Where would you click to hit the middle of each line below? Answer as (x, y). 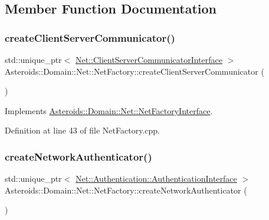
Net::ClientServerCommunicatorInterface (149, 59)
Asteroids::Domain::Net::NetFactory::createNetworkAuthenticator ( (126, 190)
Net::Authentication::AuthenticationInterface (156, 179)
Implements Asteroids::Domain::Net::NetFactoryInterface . (109, 110)
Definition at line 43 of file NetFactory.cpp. (82, 130)
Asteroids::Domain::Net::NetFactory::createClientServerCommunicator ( (134, 71)
